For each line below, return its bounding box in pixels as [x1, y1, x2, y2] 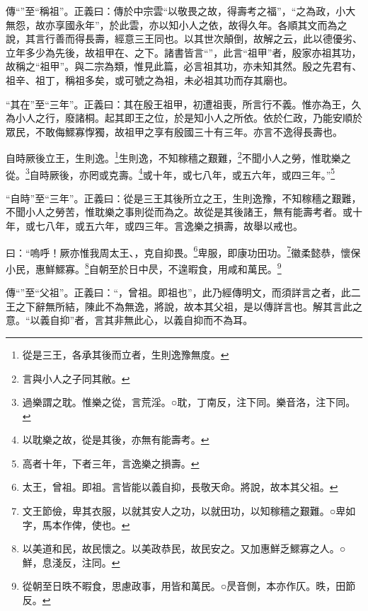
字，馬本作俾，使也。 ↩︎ [22, 517, 130, 532]
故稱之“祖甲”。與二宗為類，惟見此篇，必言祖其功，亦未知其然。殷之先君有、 [6, 59, 362, 74]
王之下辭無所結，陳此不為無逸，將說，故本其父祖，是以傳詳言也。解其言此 [6, 298, 352, 313]
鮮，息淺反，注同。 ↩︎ [22, 554, 120, 569]
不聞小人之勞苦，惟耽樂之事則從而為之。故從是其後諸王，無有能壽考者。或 [6, 204, 352, 219]
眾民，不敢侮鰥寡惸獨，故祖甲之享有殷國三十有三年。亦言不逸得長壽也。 [6, 124, 343, 139]
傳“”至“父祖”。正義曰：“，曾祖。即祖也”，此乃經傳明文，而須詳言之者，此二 [6, 285, 361, 300]
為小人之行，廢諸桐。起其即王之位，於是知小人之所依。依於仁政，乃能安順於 [6, 110, 362, 125]
